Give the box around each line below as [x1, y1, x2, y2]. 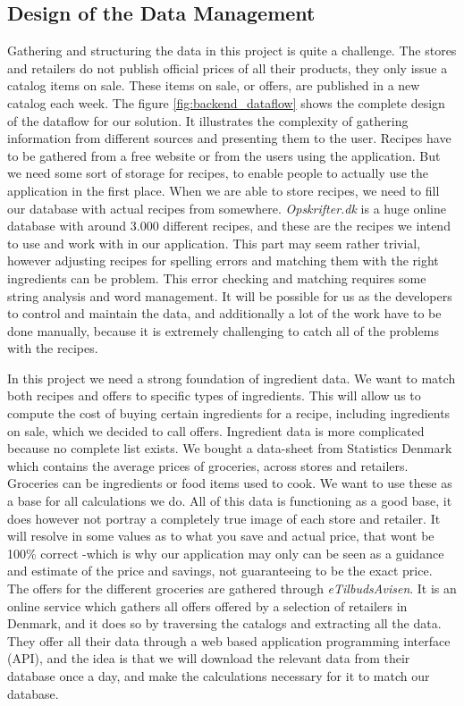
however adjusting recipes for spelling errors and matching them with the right [7, 251, 439, 270]
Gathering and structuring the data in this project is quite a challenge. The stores [7, 41, 457, 60]
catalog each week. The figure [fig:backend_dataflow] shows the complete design [7, 93, 445, 112]
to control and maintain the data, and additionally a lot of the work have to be [7, 304, 442, 323]
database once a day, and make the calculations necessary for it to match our [7, 666, 430, 685]
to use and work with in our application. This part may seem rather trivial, [7, 233, 421, 252]
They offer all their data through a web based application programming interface [7, 631, 451, 650]
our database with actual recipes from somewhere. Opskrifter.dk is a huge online [7, 198, 446, 217]
